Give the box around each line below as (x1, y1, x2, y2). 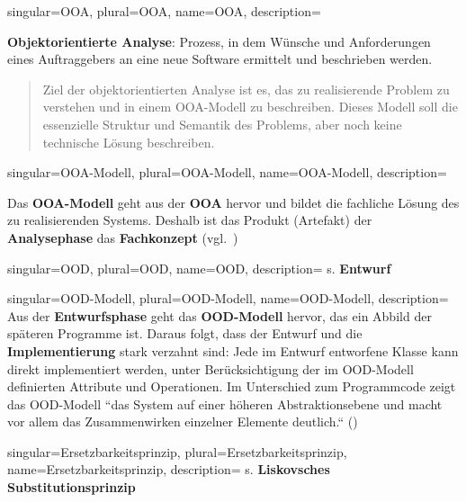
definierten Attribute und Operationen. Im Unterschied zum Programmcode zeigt (7, 377, 456, 396)
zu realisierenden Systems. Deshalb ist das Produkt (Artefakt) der (7, 211, 372, 229)
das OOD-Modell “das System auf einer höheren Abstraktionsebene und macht (7, 394, 443, 413)
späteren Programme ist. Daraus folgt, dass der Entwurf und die (7, 324, 363, 343)
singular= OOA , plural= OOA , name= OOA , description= (7, 2, 321, 20)
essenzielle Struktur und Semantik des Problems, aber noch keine (42, 114, 402, 133)
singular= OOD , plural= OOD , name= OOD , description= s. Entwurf (7, 258, 391, 277)
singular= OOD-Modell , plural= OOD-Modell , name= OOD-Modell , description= (7, 289, 449, 308)
